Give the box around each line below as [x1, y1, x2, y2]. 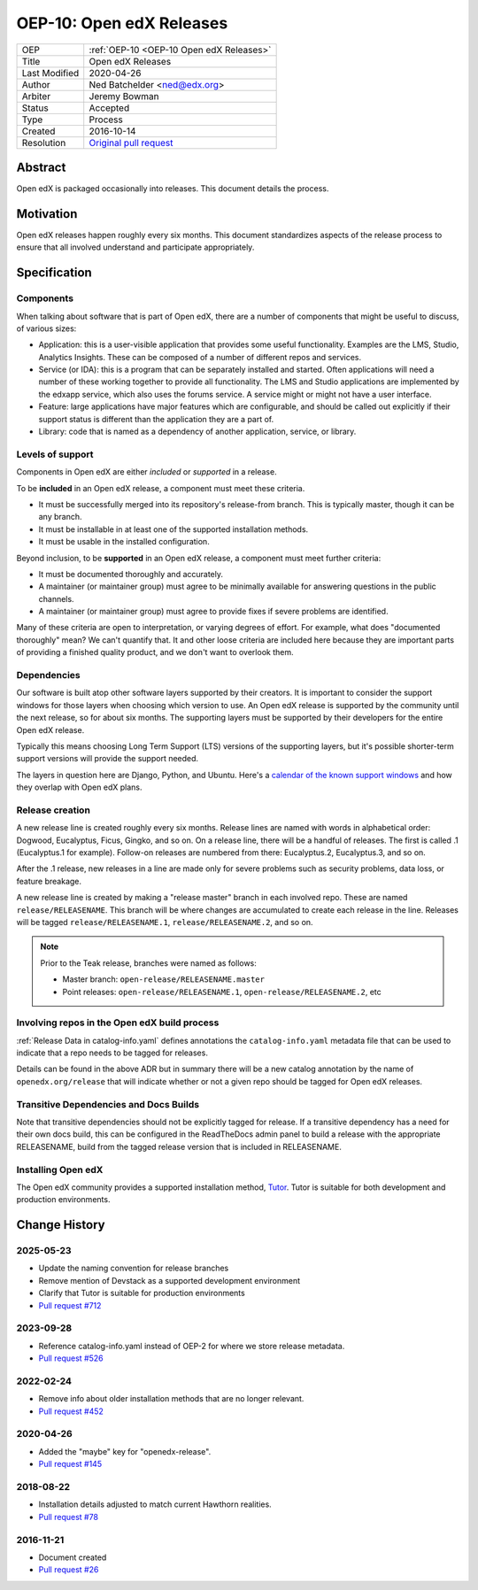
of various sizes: [16, 323, 77, 334]
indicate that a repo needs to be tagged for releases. [16, 1047, 208, 1058]
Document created [38, 1552, 107, 1563]
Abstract [16, 159, 66, 174]
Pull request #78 [38, 1511, 99, 1522]
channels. [38, 593, 74, 604]
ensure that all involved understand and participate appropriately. [16, 242, 255, 252]
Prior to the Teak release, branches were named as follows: [40, 957, 257, 969]
